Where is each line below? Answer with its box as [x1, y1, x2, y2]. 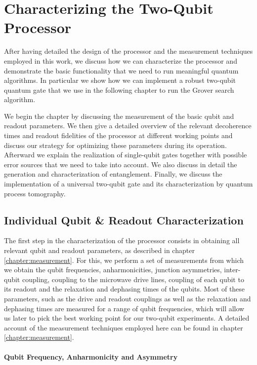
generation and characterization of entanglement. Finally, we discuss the [4, 169, 222, 179]
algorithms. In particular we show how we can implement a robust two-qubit [4, 75, 236, 85]
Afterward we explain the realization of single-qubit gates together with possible [4, 149, 247, 160]
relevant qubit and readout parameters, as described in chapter [4, 245, 195, 255]
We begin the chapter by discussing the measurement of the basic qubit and [4, 110, 234, 121]
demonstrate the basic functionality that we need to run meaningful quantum [4, 65, 239, 75]
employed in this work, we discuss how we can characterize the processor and [4, 55, 237, 66]
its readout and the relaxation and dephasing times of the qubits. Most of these [4, 284, 245, 294]
